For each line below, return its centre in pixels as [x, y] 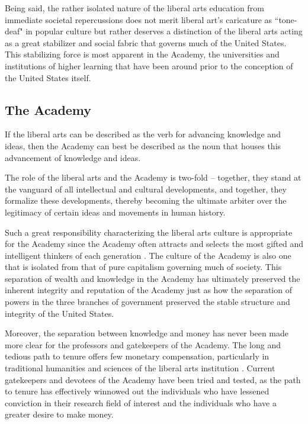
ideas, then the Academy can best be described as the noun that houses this [143, 145]
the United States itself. [48, 77]
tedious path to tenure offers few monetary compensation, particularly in [137, 356]
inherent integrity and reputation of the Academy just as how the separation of [148, 290]
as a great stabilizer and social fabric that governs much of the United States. [146, 42]
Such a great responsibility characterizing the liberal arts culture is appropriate [149, 232]
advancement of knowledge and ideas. [73, 157]
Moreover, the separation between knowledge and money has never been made [147, 333]
